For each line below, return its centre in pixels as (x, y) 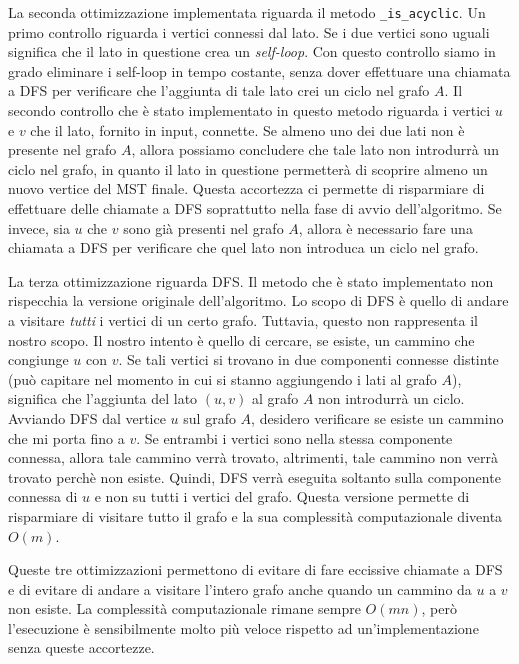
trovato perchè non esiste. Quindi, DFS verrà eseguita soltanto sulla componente (254, 476)
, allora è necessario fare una (385, 227)
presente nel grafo (62, 149)
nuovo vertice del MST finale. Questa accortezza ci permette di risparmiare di (246, 188)
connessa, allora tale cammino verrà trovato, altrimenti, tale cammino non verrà (253, 457)
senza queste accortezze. (81, 647)
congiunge (38, 359)
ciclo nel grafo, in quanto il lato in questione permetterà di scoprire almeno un (248, 168)
